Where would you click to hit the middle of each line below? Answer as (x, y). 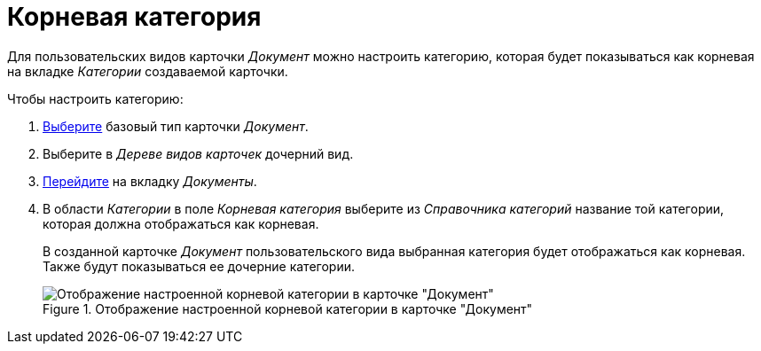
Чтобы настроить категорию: (95, 98)
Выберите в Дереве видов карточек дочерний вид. (198, 153)
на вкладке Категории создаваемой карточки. (148, 71)
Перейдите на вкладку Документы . (150, 181)
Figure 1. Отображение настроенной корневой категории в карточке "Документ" (288, 308)
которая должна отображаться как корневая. (181, 223)
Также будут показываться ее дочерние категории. (199, 266)
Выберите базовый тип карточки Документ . (176, 126)
